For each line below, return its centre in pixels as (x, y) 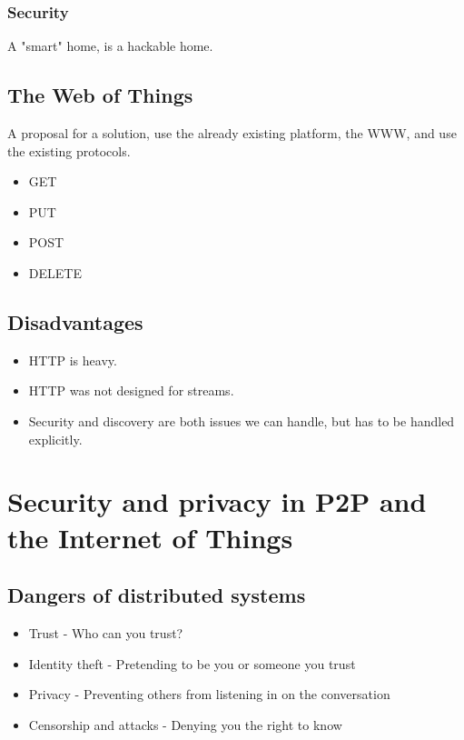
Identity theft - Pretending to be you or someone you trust (192, 663)
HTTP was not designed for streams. (131, 390)
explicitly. (55, 439)
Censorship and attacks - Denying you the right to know (185, 724)
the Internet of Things (150, 537)
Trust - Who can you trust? (106, 632)
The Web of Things (100, 95)
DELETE (55, 272)
